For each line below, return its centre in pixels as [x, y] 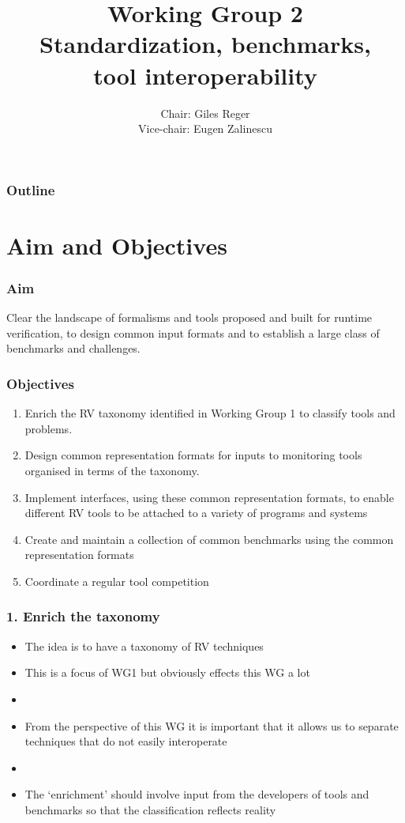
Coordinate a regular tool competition [117, 581]
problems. [49, 428]
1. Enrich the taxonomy [83, 616]
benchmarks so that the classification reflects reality [150, 809]
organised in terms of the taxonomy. [112, 470]
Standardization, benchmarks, [205, 44]
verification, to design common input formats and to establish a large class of [193, 332]
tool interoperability [205, 75]
